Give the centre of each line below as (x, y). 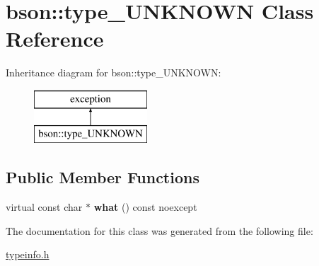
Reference (55, 39)
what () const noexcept (145, 207)
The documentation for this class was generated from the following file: (159, 230)
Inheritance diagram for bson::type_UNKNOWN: (114, 73)
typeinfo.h (28, 254)
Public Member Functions (103, 177)
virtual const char (44, 207)
